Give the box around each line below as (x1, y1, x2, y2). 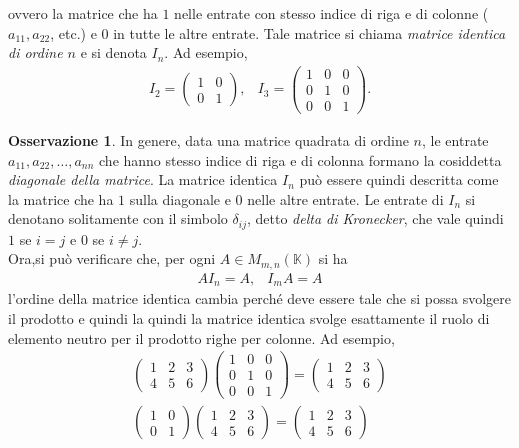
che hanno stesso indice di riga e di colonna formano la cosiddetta (99, 149, 502, 170)
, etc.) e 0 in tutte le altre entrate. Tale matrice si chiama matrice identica (50, 22, 506, 43)
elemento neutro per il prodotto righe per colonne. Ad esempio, (8, 327, 395, 348)
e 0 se (70, 228, 105, 249)
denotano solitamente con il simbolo (8, 208, 228, 229)
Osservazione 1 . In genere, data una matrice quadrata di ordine (8, 129, 409, 150)
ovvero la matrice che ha (8, 3, 158, 23)
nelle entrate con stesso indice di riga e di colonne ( (174, 3, 489, 23)
